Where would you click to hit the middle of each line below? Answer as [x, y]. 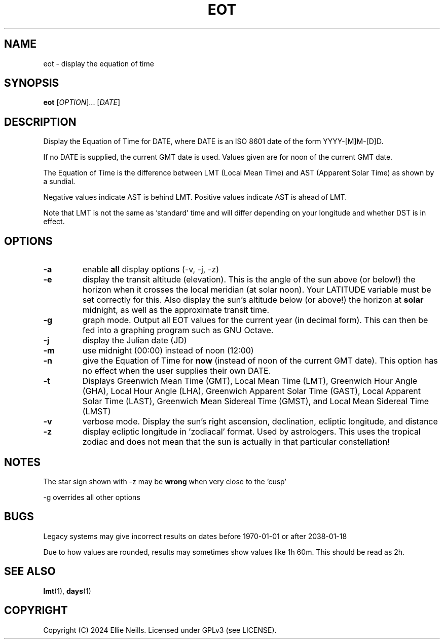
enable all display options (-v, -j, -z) [151, 270]
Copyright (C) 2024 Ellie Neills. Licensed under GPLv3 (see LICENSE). [160, 630]
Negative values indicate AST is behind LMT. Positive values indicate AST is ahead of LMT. [195, 197]
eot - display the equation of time [99, 63]
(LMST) [97, 412]
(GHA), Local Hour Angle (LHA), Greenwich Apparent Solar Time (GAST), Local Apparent [251, 391]
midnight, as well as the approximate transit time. [176, 310]
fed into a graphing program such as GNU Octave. [178, 330]
